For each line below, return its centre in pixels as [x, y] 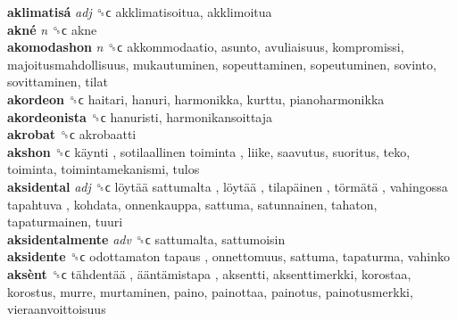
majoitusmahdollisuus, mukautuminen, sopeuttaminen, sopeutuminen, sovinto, [222, 64]
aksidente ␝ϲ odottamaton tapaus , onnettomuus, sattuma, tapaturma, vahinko [228, 256]
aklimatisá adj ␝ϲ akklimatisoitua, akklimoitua [140, 12]
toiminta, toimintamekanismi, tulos [104, 169]
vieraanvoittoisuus [57, 309]
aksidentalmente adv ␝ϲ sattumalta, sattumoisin [146, 239]
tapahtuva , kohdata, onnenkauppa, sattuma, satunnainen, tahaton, [192, 204]
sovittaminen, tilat [58, 82]
